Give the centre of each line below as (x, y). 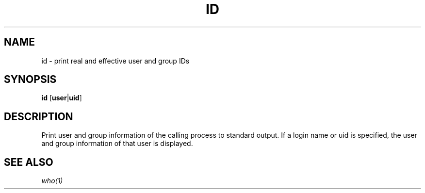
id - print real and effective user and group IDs (115, 61)
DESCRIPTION (39, 116)
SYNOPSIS (30, 80)
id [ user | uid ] (62, 98)
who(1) (52, 181)
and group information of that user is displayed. (117, 144)
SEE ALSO (29, 162)
